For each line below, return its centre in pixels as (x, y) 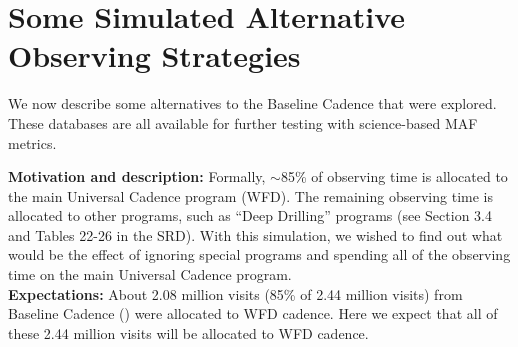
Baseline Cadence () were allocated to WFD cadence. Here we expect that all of (253, 313)
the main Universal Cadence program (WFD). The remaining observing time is (250, 195)
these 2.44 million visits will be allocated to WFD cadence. (188, 332)
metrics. (32, 142)
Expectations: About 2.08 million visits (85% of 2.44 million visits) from (235, 293)
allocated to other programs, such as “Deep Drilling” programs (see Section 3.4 (250, 215)
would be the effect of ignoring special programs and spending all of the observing (259, 254)
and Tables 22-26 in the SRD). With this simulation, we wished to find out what (255, 234)
